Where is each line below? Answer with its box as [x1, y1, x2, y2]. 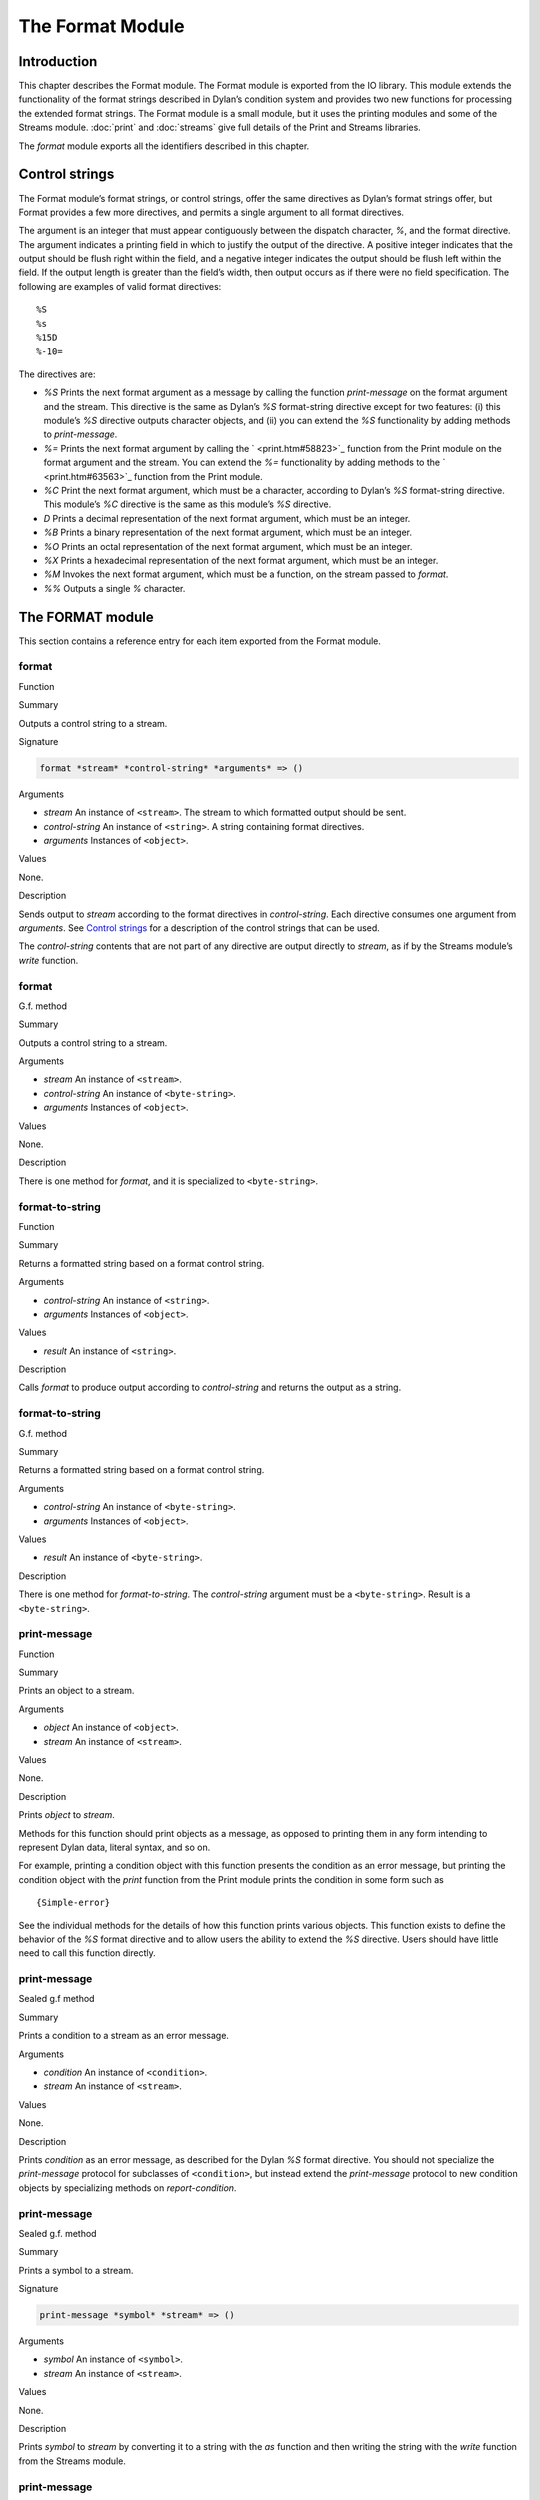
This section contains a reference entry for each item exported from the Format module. [18, 635, 382, 647]
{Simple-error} [36, 1897, 111, 1909]
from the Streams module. [18, 2455, 127, 2467]
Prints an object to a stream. [18, 1685, 135, 1697]
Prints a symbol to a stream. [18, 2264, 134, 2276]
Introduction [18, 53, 98, 70]
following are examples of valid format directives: [18, 280, 222, 292]
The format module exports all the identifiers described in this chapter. [18, 140, 310, 152]
